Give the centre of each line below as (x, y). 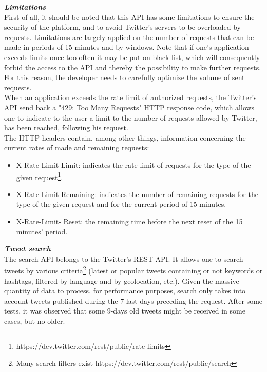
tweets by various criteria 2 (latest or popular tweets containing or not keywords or (133, 270)
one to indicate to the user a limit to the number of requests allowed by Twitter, (131, 117)
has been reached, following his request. (66, 128)
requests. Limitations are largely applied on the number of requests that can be (129, 37)
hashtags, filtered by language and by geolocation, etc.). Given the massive (122, 280)
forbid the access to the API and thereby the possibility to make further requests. (133, 67)
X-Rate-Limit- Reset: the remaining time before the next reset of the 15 (129, 221)
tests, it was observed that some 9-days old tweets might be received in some (125, 311)
